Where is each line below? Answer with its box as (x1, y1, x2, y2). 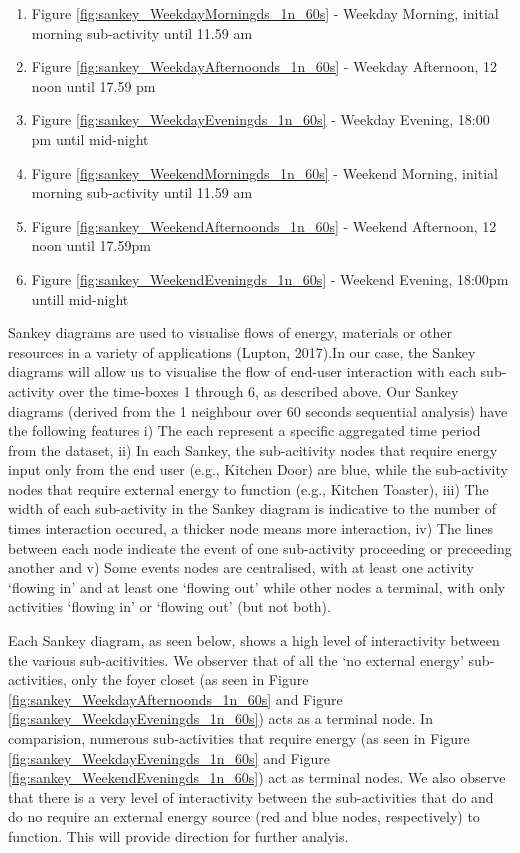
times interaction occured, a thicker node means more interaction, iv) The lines (8, 518, 493, 539)
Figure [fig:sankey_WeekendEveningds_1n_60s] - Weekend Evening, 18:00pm (31, 268, 509, 289)
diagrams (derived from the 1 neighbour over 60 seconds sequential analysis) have (8, 400, 508, 421)
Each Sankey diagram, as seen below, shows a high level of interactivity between (8, 630, 500, 651)
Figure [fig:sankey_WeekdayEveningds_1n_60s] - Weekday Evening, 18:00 (31, 109, 490, 130)
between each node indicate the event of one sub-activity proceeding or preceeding (8, 537, 512, 558)
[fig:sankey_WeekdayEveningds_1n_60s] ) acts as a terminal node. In (8, 708, 433, 729)
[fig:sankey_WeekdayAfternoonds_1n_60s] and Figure (8, 688, 343, 709)
